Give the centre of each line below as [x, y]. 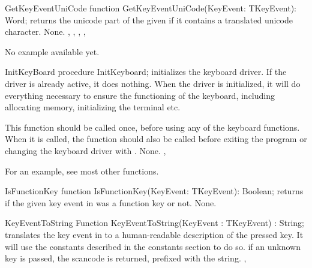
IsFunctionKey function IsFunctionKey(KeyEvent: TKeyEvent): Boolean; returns [154, 191]
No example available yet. [52, 51]
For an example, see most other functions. [82, 171]
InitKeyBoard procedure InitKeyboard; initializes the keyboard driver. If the [146, 72]
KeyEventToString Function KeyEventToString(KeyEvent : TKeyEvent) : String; [154, 223]
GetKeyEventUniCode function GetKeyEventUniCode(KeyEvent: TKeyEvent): [151, 8]
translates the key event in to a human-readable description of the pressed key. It [154, 234]
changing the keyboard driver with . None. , [85, 150]
